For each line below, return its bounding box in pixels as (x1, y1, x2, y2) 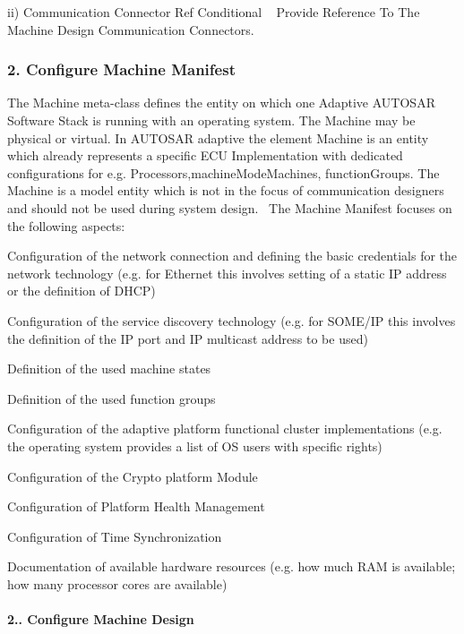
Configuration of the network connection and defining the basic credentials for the (7, 246, 458, 265)
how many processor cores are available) (7, 574, 228, 593)
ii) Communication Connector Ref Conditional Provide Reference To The (7, 3, 420, 21)
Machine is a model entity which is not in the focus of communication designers (7, 181, 444, 200)
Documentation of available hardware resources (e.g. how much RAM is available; (7, 557, 456, 576)
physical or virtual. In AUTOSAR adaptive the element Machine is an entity (7, 128, 429, 147)
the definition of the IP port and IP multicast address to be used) (7, 329, 368, 347)
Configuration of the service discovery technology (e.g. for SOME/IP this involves (7, 311, 456, 330)
